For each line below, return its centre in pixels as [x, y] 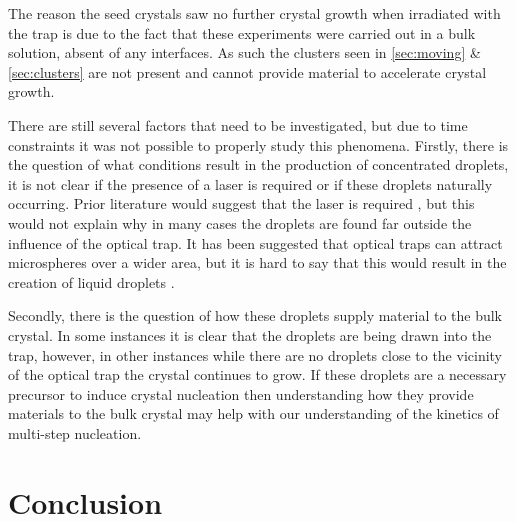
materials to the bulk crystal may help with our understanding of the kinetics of [253, 413]
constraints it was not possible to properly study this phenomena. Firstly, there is [258, 144]
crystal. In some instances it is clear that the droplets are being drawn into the [250, 334]
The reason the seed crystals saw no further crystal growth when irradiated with [254, 13]
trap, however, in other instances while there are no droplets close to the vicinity [255, 354]
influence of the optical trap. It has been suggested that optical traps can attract [255, 242]
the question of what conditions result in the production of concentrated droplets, [258, 164]
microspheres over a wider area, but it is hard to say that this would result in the [257, 262]
